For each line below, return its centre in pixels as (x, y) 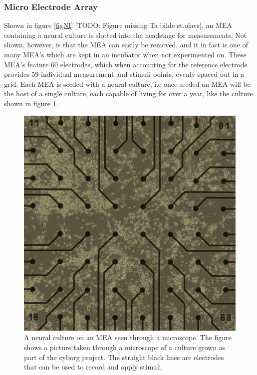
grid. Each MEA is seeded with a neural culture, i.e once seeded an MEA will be (128, 84)
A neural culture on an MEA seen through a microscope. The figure (128, 337)
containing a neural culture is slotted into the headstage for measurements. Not (126, 35)
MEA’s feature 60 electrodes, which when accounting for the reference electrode (126, 64)
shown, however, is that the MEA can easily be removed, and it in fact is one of (126, 45)
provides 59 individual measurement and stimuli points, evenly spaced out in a (124, 74)
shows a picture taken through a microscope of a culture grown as (125, 347)
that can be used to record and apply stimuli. (94, 367)
